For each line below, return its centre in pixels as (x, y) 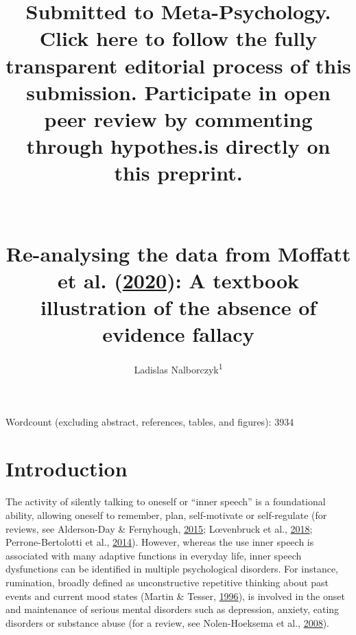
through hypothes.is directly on (178, 146)
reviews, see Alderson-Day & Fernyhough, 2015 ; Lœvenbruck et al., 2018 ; (159, 528)
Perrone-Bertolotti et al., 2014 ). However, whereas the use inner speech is (160, 542)
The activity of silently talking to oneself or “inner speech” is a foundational (166, 501)
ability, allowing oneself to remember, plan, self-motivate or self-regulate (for (166, 515)
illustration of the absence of (178, 307)
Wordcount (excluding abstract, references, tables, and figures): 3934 (150, 421)
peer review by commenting (178, 118)
